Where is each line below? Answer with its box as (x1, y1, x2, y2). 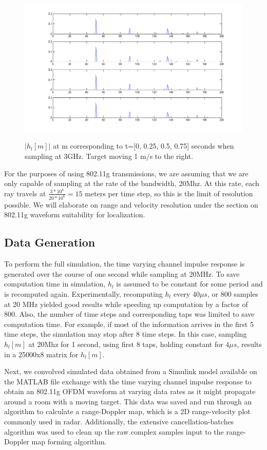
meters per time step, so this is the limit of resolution (85, 188, 253, 198)
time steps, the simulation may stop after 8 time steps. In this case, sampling (4, 329, 247, 339)
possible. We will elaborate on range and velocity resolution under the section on (4, 199, 258, 210)
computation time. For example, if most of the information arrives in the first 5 (4, 318, 254, 329)
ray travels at (4, 188, 46, 198)
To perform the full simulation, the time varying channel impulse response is (4, 258, 245, 269)
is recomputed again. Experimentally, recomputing (4, 288, 163, 299)
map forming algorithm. (31, 436, 107, 447)
